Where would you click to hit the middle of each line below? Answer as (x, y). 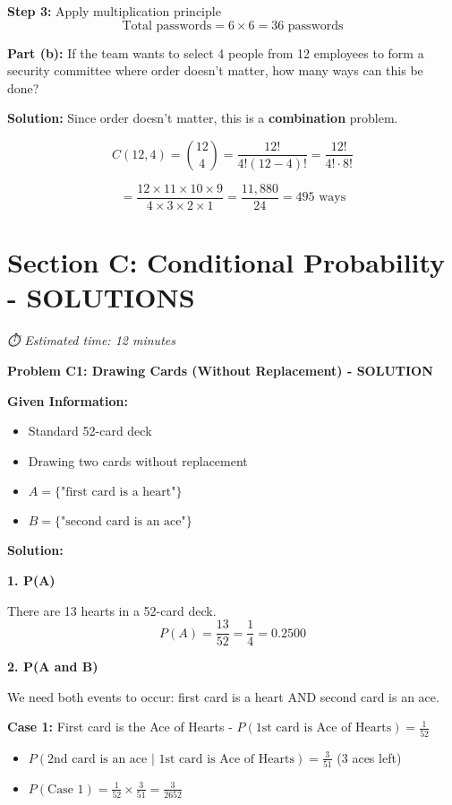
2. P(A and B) (53, 667)
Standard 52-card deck (90, 431)
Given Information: (68, 400)
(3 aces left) (369, 757)
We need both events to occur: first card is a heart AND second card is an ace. (223, 696)
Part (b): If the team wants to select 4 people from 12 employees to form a (216, 52)
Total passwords (167, 26)
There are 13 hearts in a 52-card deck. (112, 610)
